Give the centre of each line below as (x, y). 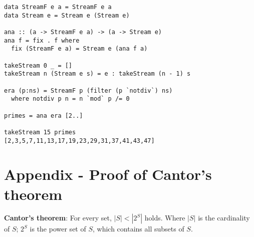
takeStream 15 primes (40, 132)
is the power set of (58, 229)
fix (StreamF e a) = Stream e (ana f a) (79, 49)
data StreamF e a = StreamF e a (58, 7)
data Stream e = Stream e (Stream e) (67, 15)
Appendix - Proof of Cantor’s (108, 174)
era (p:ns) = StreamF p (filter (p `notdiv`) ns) (88, 90)
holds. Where (165, 218)
